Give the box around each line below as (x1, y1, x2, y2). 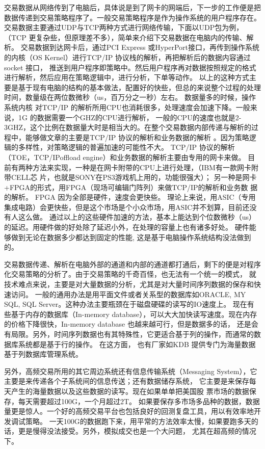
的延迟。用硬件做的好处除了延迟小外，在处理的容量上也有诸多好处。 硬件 (4, 222, 249, 232)
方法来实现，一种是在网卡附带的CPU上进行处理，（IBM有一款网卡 (32, 162, 251, 172)
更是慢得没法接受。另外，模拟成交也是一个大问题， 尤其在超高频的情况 (18, 426, 256, 436)
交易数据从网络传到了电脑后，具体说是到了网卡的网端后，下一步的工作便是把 (4, 2, 261, 12)
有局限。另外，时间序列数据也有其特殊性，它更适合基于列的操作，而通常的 (4, 329, 254, 339)
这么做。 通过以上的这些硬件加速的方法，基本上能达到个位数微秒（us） (18, 212, 256, 222)
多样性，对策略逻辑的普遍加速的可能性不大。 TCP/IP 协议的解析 (18, 142, 235, 152)
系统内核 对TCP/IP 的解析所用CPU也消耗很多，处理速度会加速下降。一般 (4, 101, 250, 112)
